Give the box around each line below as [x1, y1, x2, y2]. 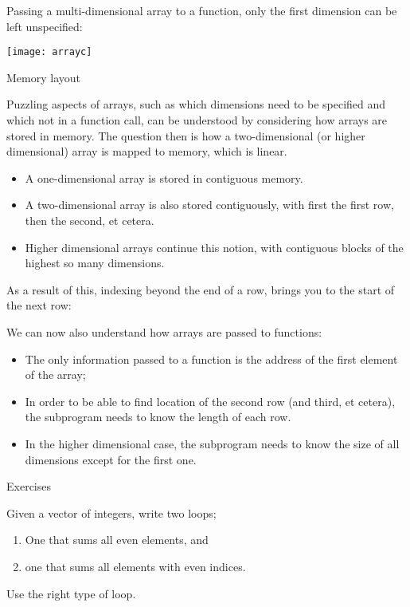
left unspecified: [6, 18, 83, 34]
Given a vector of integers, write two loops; [6, 504, 217, 521]
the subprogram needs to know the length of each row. [25, 408, 291, 425]
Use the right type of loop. [6, 585, 136, 601]
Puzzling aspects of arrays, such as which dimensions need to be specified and [6, 96, 386, 112]
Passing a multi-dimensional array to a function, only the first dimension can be [6, 2, 397, 18]
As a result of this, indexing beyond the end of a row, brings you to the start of [6, 281, 395, 298]
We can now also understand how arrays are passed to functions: [6, 323, 322, 340]
